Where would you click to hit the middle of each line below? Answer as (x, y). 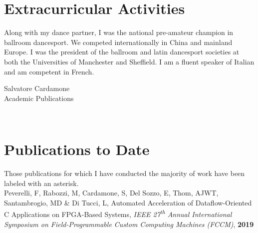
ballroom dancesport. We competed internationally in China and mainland (118, 42)
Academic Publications (39, 98)
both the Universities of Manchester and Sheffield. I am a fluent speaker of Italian (129, 61)
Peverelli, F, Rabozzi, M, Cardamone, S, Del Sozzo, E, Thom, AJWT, (111, 193)
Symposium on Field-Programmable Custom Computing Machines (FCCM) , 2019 (129, 224)
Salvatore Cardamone (37, 88)
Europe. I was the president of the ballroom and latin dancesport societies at (122, 52)
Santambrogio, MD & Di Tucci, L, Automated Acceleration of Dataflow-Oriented (128, 202)
